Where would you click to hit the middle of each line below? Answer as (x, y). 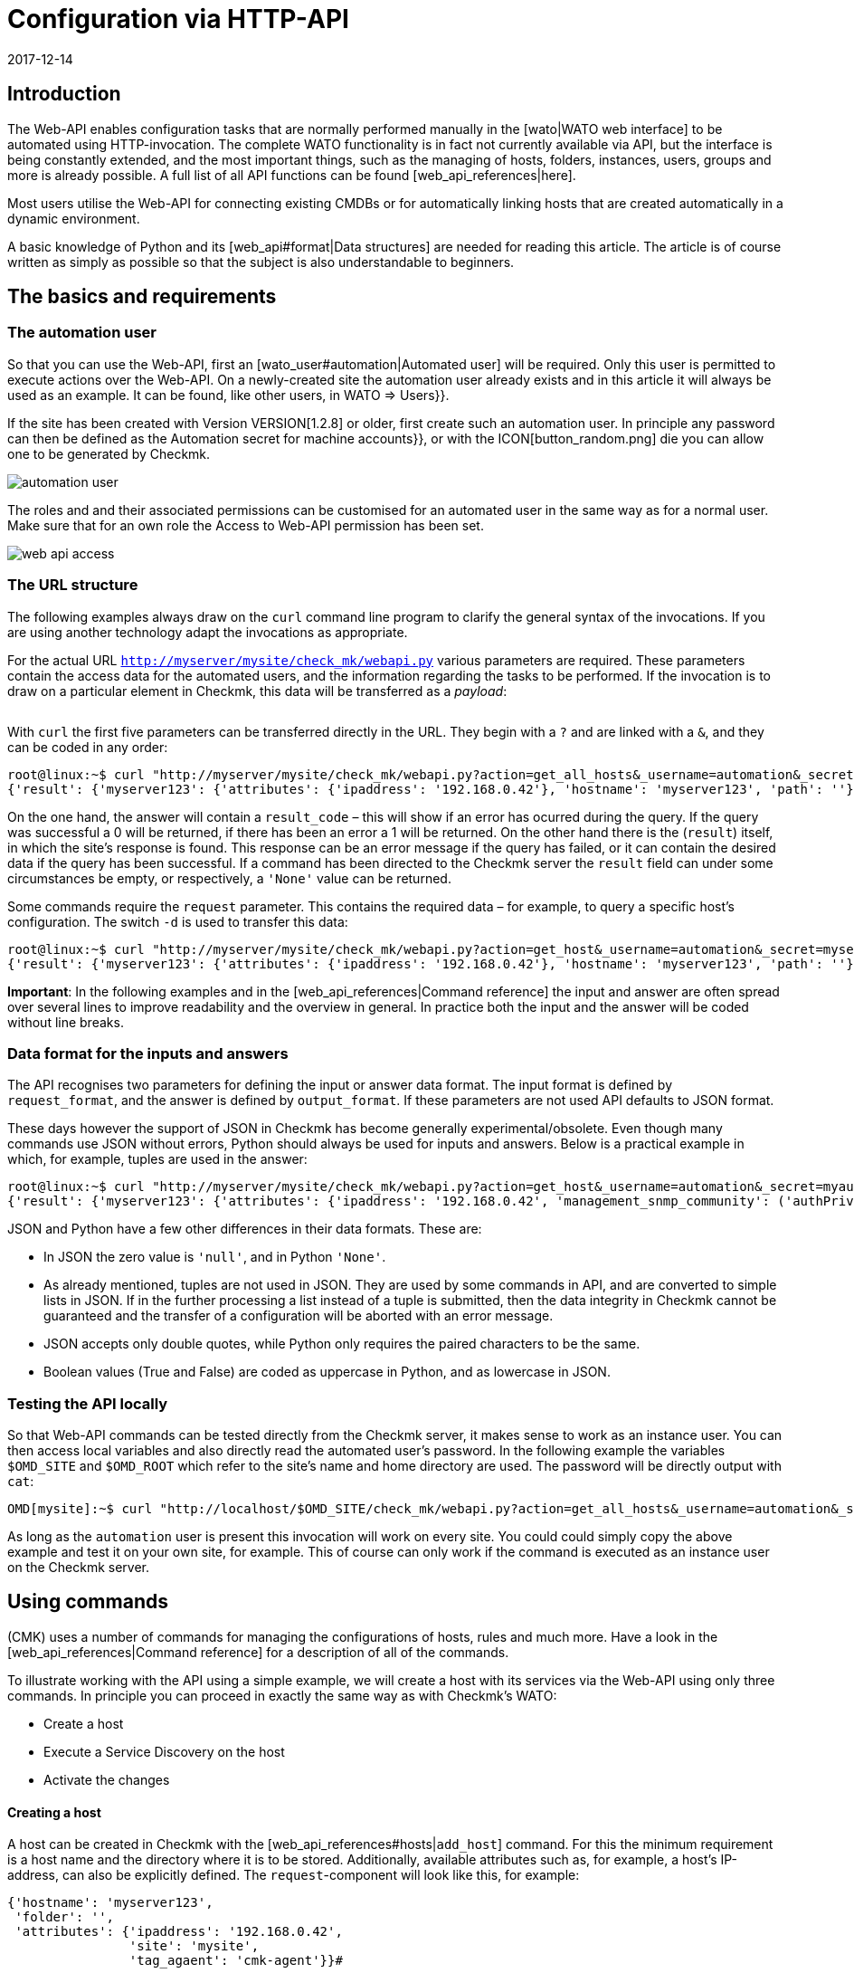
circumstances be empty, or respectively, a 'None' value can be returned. (229, 878)
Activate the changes (107, 1779)
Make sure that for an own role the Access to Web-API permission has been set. (246, 525)
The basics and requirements (142, 297)
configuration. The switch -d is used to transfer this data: (178, 921)
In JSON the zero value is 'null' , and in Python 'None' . (215, 1257)
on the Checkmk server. (79, 1568)
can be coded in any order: (88, 747)
